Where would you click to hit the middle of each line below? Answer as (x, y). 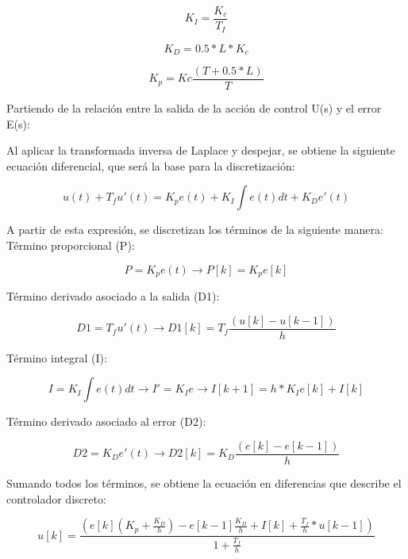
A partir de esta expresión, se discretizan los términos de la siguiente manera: (195, 230)
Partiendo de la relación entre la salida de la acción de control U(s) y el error (194, 108)
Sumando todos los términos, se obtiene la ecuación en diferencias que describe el (204, 482)
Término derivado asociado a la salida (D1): (113, 296)
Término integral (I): (57, 357)
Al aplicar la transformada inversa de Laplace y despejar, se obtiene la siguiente (201, 150)
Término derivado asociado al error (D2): (106, 421)
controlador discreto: (56, 498)
